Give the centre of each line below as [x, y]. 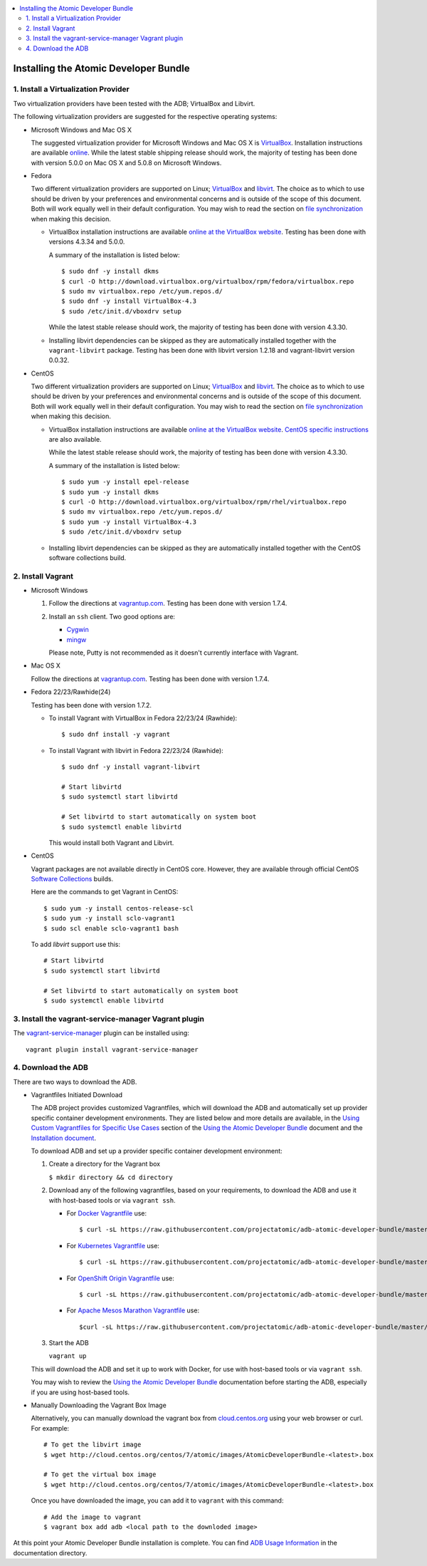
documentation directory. [50, 1552]
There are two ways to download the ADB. [75, 1082]
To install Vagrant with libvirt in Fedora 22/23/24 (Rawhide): [136, 750]
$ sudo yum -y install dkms [110, 492]
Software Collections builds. [72, 879]
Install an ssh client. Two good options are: [112, 616]
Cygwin [78, 630]
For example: [50, 1428]
